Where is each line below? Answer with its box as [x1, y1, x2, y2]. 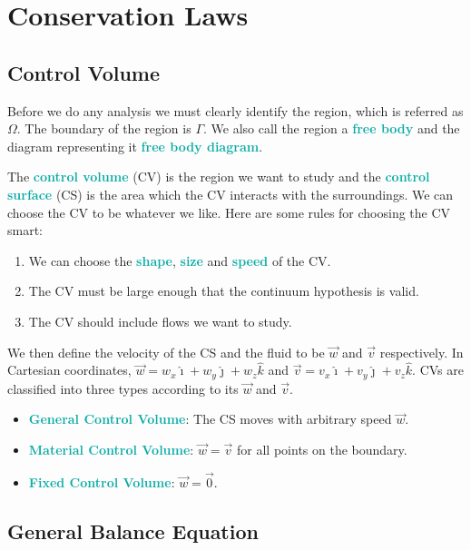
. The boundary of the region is [16, 119, 191, 138]
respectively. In [379, 342, 464, 361]
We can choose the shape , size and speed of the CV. [28, 250, 331, 270]
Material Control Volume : [28, 439, 194, 458]
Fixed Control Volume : [28, 472, 175, 491]
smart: [7, 221, 44, 240]
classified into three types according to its [7, 378, 239, 398]
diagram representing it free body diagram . [7, 136, 263, 155]
